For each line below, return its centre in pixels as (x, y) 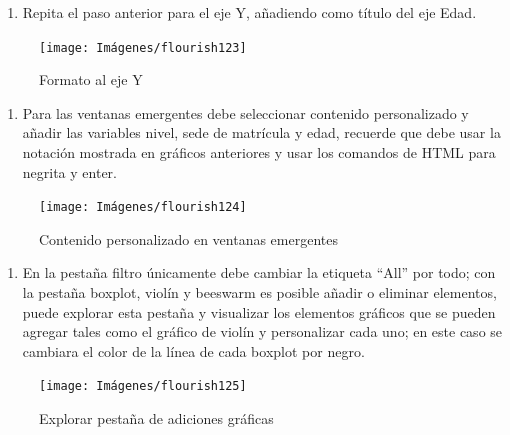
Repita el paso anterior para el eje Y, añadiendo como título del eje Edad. (249, 12)
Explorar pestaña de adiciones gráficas (156, 418)
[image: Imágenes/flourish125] (143, 386)
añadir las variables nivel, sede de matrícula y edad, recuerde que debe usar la (261, 132)
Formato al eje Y (91, 79)
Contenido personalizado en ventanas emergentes (188, 238)
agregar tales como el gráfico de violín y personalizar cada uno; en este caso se (262, 331)
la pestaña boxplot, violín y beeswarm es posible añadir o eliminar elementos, (259, 292)
